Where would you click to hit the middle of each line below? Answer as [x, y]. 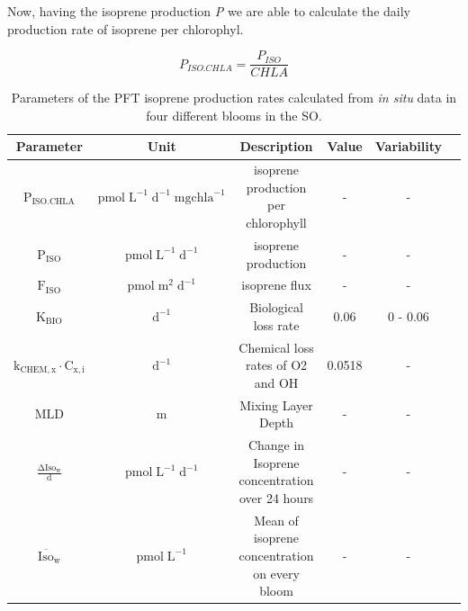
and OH [276, 382]
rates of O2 [276, 365]
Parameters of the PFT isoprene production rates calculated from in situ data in [234, 98]
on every [276, 573]
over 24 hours [276, 497]
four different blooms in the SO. [234, 115]
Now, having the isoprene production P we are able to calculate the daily [209, 11]
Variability [408, 146]
